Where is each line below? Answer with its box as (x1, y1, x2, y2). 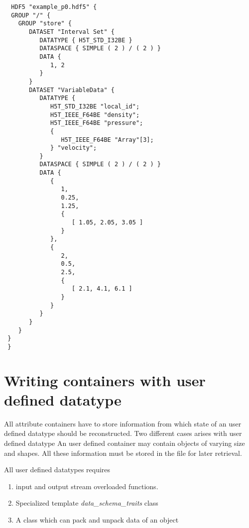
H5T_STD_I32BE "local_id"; (50, 103, 140, 110)
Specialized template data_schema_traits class (15, 498, 158, 508)
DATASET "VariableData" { (29, 86, 115, 94)
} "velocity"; (50, 144, 97, 152)
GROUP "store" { (18, 20, 72, 27)
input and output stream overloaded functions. (15, 481, 158, 491)
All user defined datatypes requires (4, 464, 111, 475)
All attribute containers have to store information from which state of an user (4, 418, 242, 428)
